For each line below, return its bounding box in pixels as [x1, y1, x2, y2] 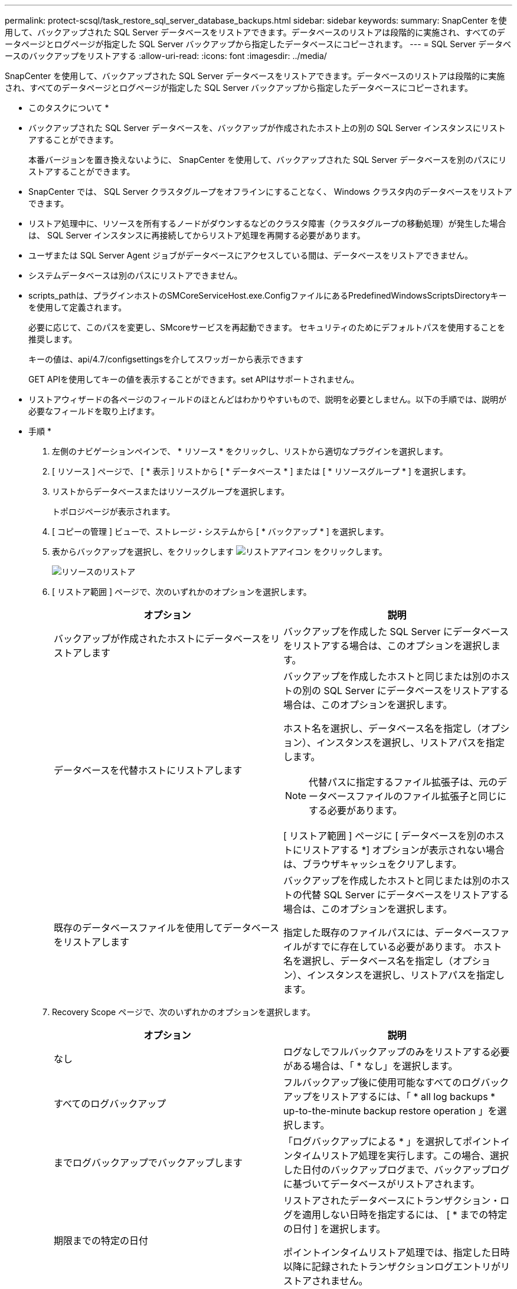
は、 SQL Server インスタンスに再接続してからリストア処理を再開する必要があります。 [28, 230, 365, 240]
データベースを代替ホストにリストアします [54, 764, 243, 776]
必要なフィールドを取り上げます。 [28, 406, 160, 416]
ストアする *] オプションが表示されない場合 [312, 844, 505, 856]
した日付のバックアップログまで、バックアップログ [283, 1164, 510, 1176]
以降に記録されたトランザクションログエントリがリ [283, 1261, 511, 1272]
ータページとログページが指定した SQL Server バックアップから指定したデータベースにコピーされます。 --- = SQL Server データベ [5, 39, 511, 49]
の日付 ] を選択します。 [283, 1223, 386, 1235]
